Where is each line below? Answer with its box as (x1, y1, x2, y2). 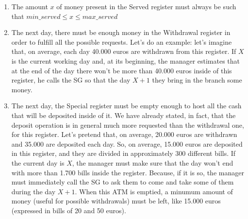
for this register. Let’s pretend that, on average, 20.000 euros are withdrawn (11, 129, 237, 139)
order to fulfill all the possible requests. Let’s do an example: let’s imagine (11, 36, 232, 47)
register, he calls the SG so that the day (11, 75, 131, 85)
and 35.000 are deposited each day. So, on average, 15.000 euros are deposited (11, 138, 243, 149)
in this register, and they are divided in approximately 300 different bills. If (11, 148, 236, 158)
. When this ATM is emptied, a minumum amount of (75, 186, 233, 196)
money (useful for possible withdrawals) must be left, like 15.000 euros (11, 196, 221, 206)
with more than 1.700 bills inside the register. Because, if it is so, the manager (11, 167, 244, 177)
